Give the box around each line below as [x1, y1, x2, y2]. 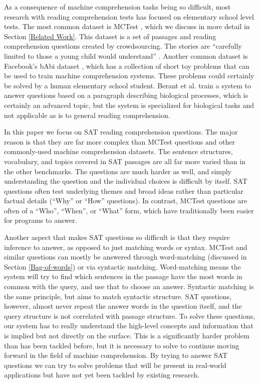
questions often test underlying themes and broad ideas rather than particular [4, 185, 243, 196]
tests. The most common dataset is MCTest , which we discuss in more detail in [4, 21, 250, 32]
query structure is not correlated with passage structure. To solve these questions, [4, 310, 255, 321]
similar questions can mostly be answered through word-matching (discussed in [4, 251, 247, 262]
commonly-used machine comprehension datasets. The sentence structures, [4, 146, 233, 157]
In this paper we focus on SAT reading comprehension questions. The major [4, 126, 238, 137]
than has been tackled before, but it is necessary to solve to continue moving [4, 340, 239, 350]
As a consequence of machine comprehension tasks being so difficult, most [4, 2, 231, 12]
